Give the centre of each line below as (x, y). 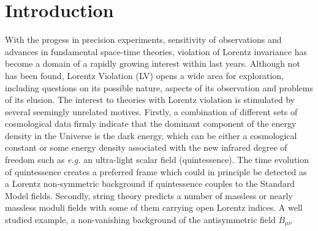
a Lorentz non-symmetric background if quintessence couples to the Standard (150, 184)
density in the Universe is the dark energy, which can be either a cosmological (151, 135)
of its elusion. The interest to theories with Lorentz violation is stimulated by (150, 100)
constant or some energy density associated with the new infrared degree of (146, 147)
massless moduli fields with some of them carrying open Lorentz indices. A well (154, 207)
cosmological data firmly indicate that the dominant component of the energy (151, 123)
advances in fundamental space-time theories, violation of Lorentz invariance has (156, 51)
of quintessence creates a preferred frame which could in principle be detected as (156, 171)
